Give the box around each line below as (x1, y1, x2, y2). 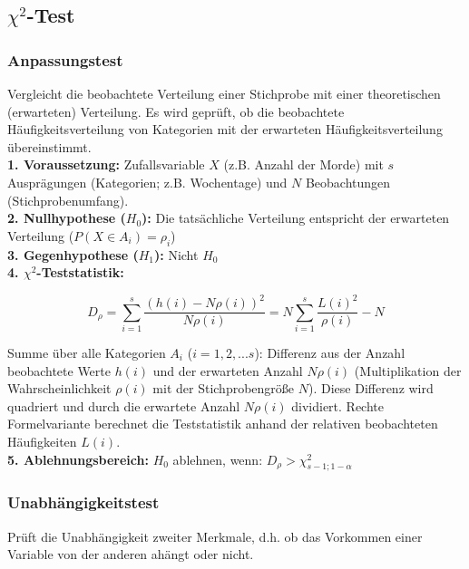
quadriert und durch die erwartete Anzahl (7, 396, 240, 415)
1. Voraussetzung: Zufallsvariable (7, 155, 205, 174)
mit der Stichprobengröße (152, 379, 295, 398)
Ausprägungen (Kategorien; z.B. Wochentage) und (7, 172, 288, 191)
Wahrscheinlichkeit (7, 379, 112, 398)
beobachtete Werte (7, 361, 111, 380)
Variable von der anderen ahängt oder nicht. (7, 545, 254, 564)
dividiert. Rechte (291, 396, 384, 415)
